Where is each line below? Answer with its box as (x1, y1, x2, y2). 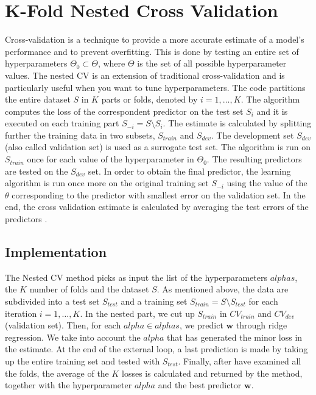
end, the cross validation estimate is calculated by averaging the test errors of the (5, 200, 309, 213)
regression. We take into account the (5, 330, 141, 343)
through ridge (236, 319, 287, 332)
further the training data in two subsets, (5, 128, 155, 141)
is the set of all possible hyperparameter (137, 57, 287, 70)
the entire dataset (5, 93, 71, 106)
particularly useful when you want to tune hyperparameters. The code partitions (5, 81, 306, 93)
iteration (5, 306, 37, 319)
